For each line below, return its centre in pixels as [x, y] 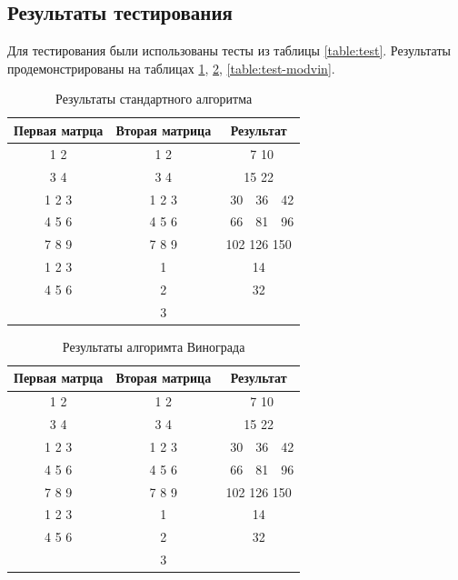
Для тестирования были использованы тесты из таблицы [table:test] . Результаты [229, 50]
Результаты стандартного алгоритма [154, 99]
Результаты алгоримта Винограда [154, 346]
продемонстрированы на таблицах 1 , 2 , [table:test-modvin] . [171, 68]
